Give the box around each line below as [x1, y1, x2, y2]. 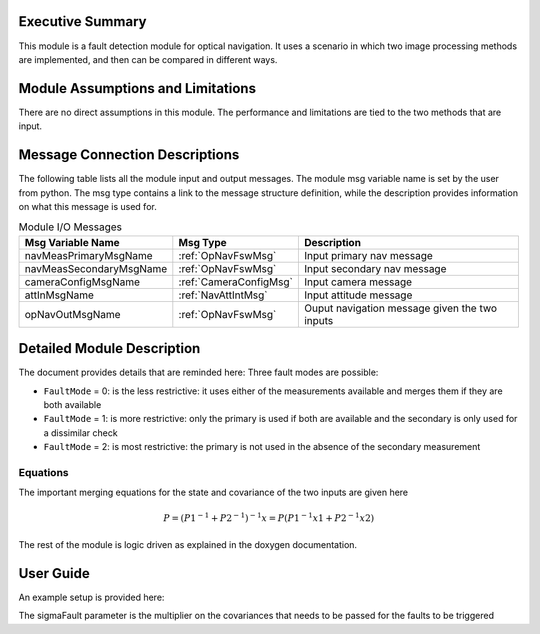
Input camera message [303, 275, 413, 289]
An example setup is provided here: [18, 591, 165, 603]
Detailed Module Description [18, 340, 201, 357]
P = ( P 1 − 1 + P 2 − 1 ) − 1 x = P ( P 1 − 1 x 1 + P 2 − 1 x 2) [163, 511, 375, 524]
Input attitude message [303, 288, 413, 302]
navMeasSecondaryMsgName [24, 261, 168, 275]
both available [43, 398, 102, 410]
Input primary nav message [303, 248, 434, 262]
